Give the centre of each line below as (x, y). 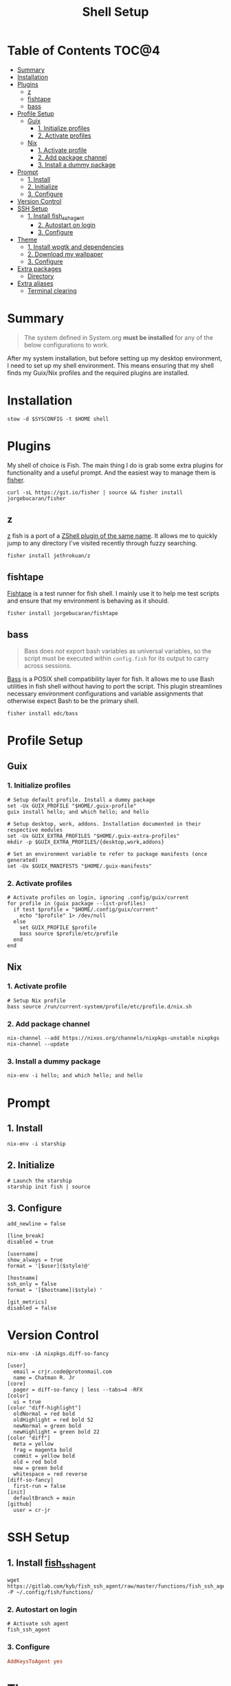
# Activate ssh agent (38, 1624)
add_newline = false (37, 1224)
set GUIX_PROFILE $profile (58, 928)
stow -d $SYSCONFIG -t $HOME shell (58, 419)
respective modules (35, 830)
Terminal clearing (52, 290)
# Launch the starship (40, 1181)
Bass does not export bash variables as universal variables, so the (118, 651)
